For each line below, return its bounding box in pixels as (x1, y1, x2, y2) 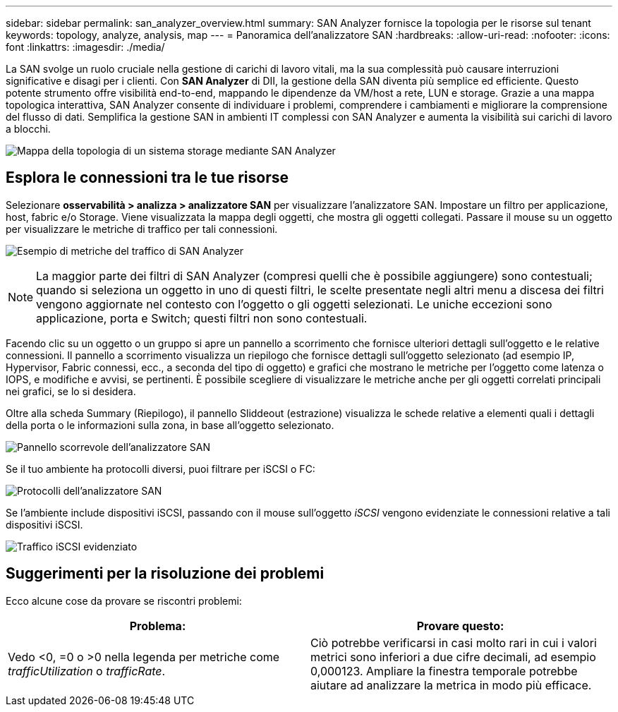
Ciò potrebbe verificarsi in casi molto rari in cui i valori (310, 635, 597, 650)
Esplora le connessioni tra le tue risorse (6, 169, 289, 187)
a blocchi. (6, 123, 51, 135)
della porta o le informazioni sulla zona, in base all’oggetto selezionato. (6, 418, 334, 431)
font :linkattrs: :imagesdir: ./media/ (6, 41, 165, 53)
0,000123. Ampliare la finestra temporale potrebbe (310, 663, 578, 678)
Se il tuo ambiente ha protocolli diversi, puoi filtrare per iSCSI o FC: (6, 462, 315, 475)
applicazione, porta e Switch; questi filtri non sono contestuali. (36, 310, 368, 325)
